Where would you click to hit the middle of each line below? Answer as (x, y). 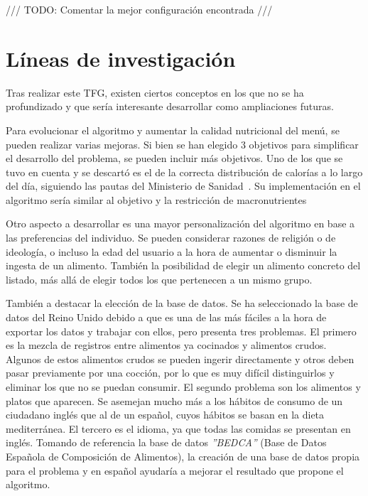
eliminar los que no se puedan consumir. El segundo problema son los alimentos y (183, 387)
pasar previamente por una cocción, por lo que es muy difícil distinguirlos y (170, 373)
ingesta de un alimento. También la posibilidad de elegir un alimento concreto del (183, 265)
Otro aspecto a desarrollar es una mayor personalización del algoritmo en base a (180, 223)
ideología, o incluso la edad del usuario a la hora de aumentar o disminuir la (172, 251)
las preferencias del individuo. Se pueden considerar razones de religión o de (171, 238)
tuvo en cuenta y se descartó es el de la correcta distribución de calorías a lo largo (184, 172)
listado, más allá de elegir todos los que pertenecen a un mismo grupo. (159, 279)
